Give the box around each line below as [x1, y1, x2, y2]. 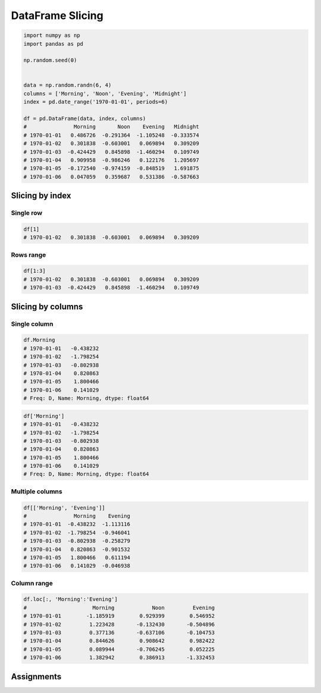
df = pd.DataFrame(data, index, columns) [23, 115, 146, 122]
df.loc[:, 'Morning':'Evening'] [23, 596, 118, 603]
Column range [11, 579, 53, 587]
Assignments [11, 672, 62, 682]
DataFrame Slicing [11, 9, 103, 22]
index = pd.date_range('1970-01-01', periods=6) [23, 99, 168, 105]
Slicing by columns [11, 301, 83, 311]
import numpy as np [23, 32, 80, 39]
